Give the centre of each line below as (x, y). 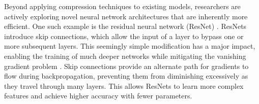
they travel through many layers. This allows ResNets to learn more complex (124, 85)
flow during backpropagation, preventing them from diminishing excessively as (126, 76)
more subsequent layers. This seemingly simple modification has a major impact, (130, 46)
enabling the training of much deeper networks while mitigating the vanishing (125, 56)
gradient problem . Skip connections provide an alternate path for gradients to (126, 66)
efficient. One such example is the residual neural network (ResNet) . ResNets (125, 26)
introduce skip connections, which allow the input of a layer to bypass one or (124, 36)
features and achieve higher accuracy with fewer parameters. (98, 96)
